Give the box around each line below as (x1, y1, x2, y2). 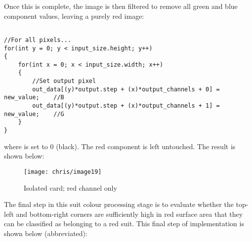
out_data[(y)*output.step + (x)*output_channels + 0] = (32, 85, 220, 93)
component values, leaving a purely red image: (4, 10, 144, 21)
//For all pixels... (4, 36, 72, 43)
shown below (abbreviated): (4, 228, 87, 238)
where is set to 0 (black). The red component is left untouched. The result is (4, 141, 236, 151)
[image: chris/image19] (24, 168, 102, 175)
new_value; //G (4, 110, 64, 118)
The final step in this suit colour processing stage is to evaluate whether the (4, 199, 234, 209)
